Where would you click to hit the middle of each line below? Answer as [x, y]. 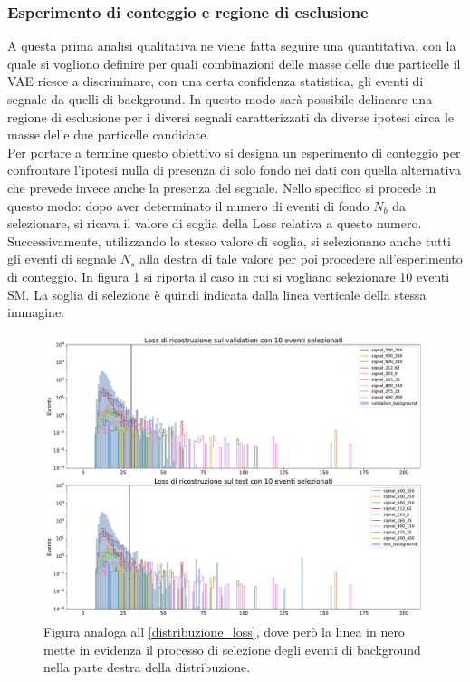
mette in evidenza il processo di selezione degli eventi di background [232, 649]
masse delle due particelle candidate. [109, 134]
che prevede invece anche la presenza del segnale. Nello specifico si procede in [222, 187]
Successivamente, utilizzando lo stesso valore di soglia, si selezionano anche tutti [229, 240]
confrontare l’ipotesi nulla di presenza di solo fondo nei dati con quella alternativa [234, 170]
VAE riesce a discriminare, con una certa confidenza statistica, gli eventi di [216, 81]
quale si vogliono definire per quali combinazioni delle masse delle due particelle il [234, 63]
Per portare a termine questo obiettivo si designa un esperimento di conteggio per [234, 152]
